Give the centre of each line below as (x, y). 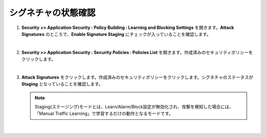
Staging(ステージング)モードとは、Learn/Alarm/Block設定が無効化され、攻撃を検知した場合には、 (134, 107)
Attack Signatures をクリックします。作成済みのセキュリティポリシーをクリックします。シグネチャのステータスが (137, 77)
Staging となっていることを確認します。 (62, 84)
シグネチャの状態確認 (52, 13)
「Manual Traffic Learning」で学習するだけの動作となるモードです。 (104, 113)
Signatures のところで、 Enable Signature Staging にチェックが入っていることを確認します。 (116, 34)
